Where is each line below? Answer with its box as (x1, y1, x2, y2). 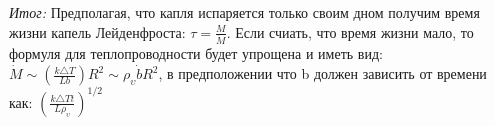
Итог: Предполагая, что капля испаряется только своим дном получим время (9, 2, 480, 22)
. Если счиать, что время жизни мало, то (226, 21, 474, 42)
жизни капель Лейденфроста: (9, 21, 186, 42)
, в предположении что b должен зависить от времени (158, 63, 487, 84)
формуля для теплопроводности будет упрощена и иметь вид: (9, 43, 383, 64)
